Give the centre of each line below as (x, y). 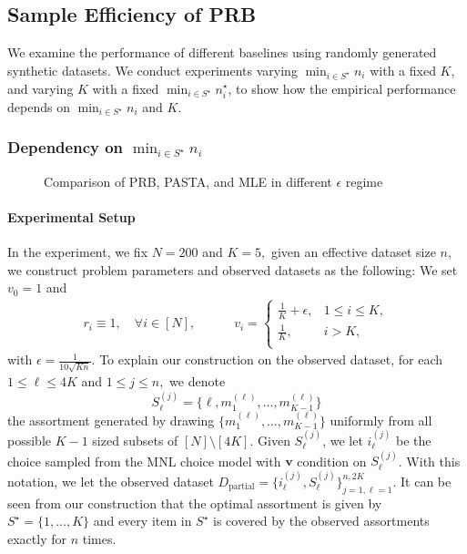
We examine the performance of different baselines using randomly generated (222, 52)
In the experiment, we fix (78, 252)
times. (99, 538)
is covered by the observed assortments (321, 521)
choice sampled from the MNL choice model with (144, 461)
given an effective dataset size (353, 252)
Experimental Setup (71, 216)
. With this (429, 461)
